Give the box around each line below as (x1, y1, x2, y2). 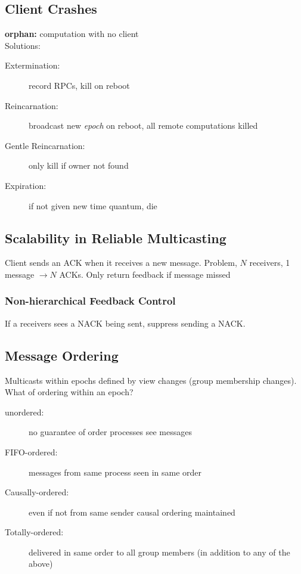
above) (29, 557, 53, 570)
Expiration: (5, 179, 46, 191)
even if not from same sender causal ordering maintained (29, 505, 235, 518)
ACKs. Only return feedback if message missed (59, 268, 231, 280)
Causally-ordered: (5, 486, 69, 498)
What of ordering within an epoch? (5, 386, 134, 398)
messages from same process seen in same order (29, 466, 202, 478)
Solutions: (5, 39, 41, 51)
